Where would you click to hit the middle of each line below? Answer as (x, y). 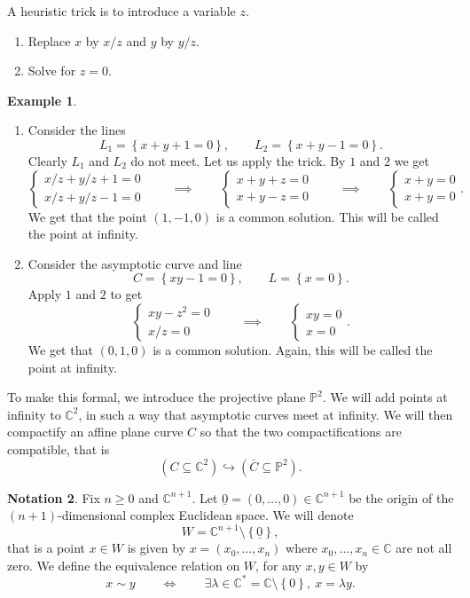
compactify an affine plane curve (95, 432)
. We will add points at (385, 397)
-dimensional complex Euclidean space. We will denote (206, 515)
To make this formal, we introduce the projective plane (157, 397)
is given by (157, 548)
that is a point (46, 548)
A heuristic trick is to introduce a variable (121, 11)
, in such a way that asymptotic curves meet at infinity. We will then (266, 414)
